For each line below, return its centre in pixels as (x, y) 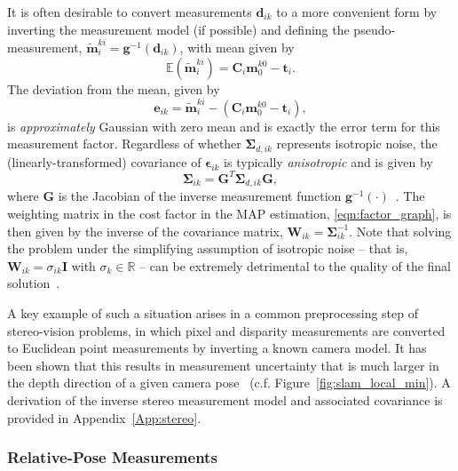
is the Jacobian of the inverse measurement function (200, 196)
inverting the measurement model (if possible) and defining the (178, 29)
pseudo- (375, 29)
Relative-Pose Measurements (112, 457)
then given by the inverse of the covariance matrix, (145, 231)
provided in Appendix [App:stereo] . (104, 417)
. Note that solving (400, 231)
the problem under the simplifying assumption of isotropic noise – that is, (208, 248)
